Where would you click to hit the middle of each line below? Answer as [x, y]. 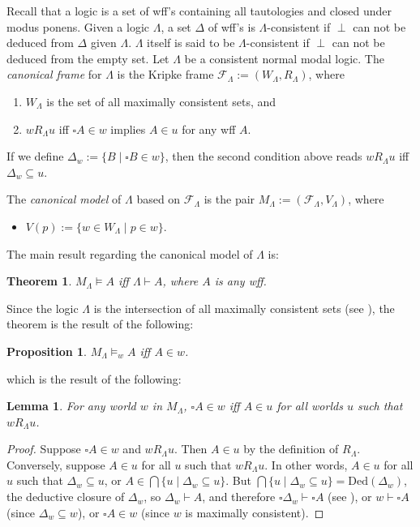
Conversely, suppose [56, 464]
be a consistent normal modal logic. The [284, 58]
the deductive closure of [66, 497]
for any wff [209, 129]
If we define [35, 156]
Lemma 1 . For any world [71, 406]
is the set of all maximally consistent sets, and [161, 101]
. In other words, [306, 464]
